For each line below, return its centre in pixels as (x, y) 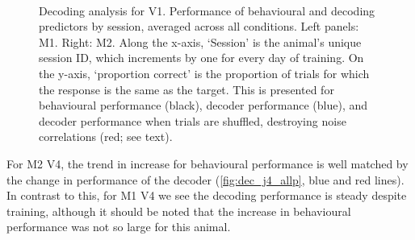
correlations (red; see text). (106, 137)
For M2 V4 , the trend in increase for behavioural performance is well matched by (207, 163)
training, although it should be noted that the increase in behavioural (179, 211)
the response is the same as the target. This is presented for (187, 89)
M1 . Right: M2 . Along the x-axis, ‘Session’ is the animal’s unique (200, 41)
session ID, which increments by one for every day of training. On (201, 58)
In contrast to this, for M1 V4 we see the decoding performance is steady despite (207, 195)
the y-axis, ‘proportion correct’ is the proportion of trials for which (204, 73)
